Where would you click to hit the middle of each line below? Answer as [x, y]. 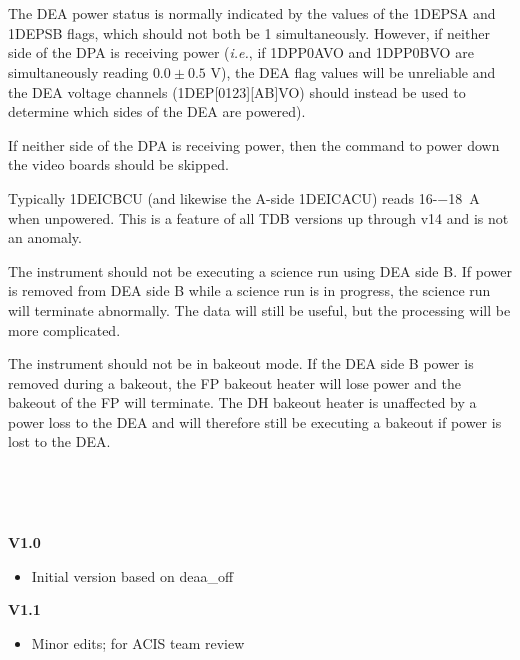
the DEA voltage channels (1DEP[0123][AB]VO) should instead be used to [237, 91]
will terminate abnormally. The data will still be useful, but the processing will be [259, 309]
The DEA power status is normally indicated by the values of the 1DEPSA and [252, 13]
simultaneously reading [78, 71]
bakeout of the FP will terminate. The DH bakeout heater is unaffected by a [242, 402]
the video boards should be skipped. [118, 164]
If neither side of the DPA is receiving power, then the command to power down [254, 144]
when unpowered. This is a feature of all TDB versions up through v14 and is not [258, 217]
